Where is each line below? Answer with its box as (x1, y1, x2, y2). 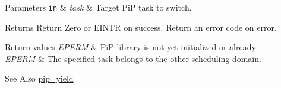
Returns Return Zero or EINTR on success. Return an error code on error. (5, 21, 277, 33)
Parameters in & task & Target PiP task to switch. (5, 1, 192, 13)
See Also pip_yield (5, 72, 74, 84)
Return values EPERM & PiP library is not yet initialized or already (5, 41, 256, 53)
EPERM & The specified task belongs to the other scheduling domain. (5, 52, 261, 64)
